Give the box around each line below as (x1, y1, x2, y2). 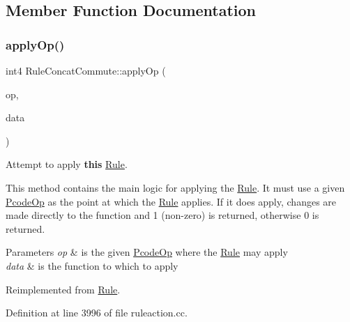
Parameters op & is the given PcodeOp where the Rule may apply (6, 245, 288, 259)
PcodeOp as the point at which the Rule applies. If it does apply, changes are (6, 194, 337, 208)
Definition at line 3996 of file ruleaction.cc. (6, 305, 188, 320)
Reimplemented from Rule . (6, 282, 121, 296)
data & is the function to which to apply (6, 258, 178, 273)
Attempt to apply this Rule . (6, 157, 128, 171)
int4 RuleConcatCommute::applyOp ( (6, 63, 166, 77)
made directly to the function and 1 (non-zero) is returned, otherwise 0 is (6, 208, 319, 222)
